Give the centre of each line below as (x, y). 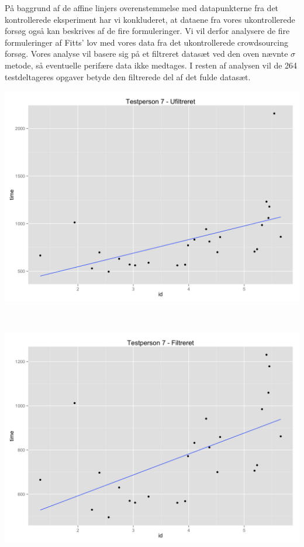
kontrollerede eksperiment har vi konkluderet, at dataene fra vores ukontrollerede (150, 19)
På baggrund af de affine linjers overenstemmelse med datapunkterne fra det (142, 8)
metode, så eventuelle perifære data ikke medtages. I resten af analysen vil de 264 (151, 65)
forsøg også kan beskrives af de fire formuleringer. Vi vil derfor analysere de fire (147, 31)
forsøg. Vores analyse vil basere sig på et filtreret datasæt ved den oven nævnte (146, 54)
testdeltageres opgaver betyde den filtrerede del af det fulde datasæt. (128, 76)
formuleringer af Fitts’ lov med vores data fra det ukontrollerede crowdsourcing (146, 42)
